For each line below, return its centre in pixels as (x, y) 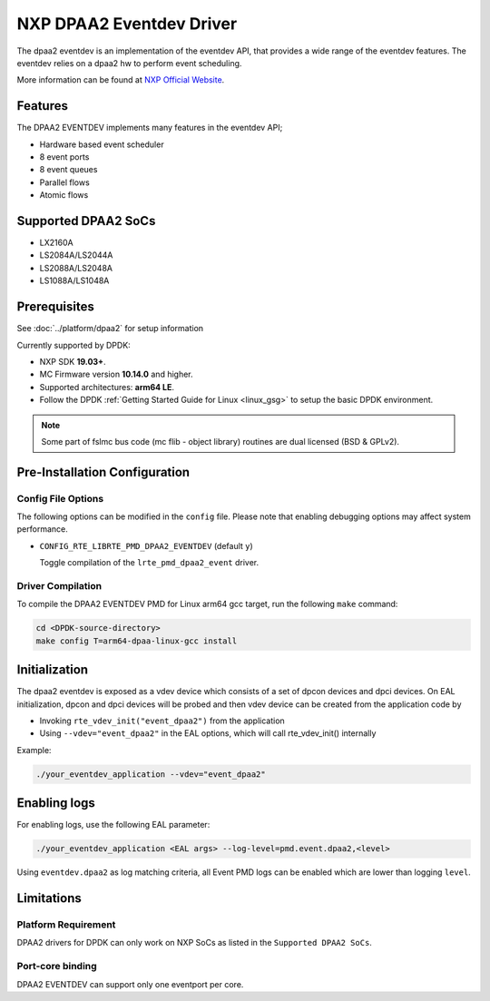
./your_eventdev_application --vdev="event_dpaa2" (151, 774)
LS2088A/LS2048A (76, 268)
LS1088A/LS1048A (74, 280)
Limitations (49, 898)
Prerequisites (55, 307)
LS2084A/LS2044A (76, 255)
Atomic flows (64, 195)
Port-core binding (57, 967)
